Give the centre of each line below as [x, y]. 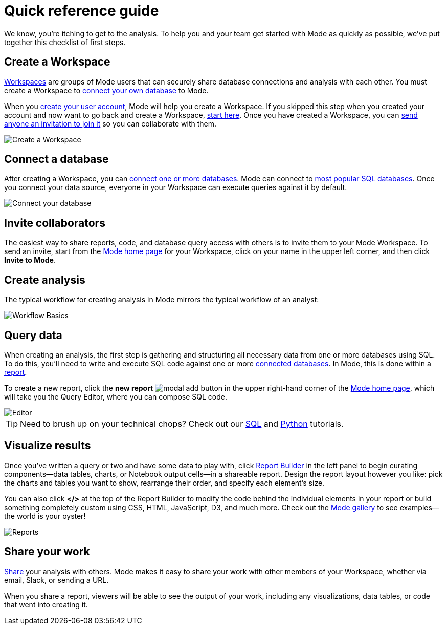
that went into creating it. [46, 604]
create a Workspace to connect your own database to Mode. [106, 90]
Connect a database [57, 159]
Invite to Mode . [30, 260]
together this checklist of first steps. [65, 42]
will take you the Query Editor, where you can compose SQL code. [116, 396]
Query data [33, 335]
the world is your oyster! [45, 516]
